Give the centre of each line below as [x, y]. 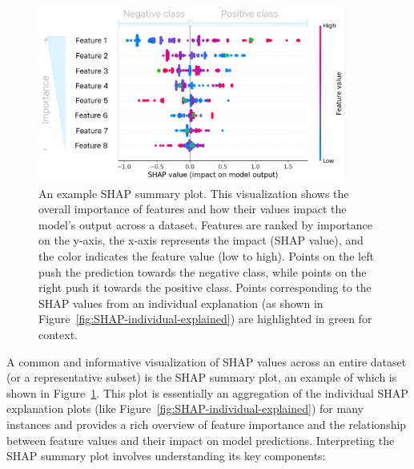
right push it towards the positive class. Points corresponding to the [205, 287]
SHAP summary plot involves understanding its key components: [166, 456]
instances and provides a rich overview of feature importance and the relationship [207, 425]
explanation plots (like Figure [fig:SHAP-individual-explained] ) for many [185, 408]
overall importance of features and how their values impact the [193, 209]
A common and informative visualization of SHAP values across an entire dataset [207, 361]
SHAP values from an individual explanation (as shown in [181, 303]
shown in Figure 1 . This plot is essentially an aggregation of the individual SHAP [207, 392]
